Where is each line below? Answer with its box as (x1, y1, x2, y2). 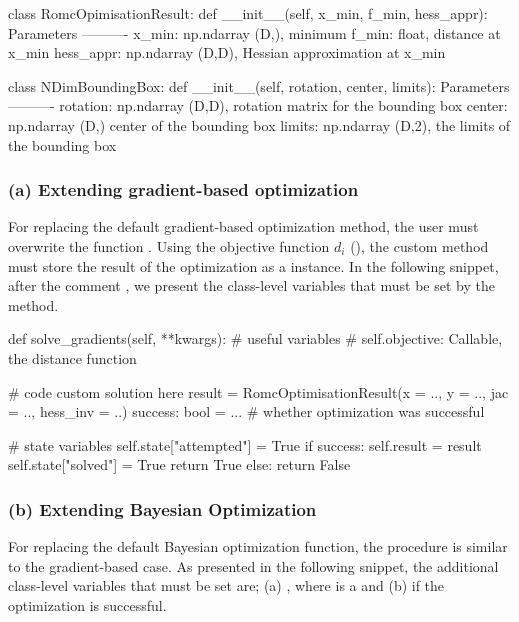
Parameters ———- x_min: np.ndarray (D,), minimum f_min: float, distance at (8, 22, 501, 43)
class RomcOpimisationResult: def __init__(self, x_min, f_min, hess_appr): (8, 3, 488, 23)
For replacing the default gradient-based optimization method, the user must (8, 216, 479, 237)
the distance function (8, 347, 137, 368)
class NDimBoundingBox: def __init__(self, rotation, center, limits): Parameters (8, 75, 510, 96)
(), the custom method (350, 235, 489, 256)
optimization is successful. (8, 594, 167, 615)
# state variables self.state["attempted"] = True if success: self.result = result (8, 434, 482, 455)
